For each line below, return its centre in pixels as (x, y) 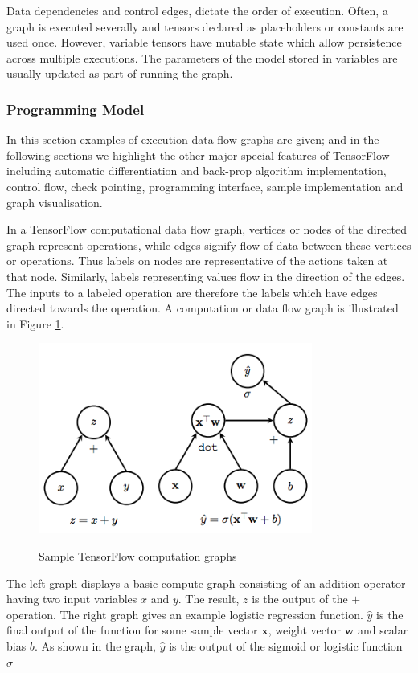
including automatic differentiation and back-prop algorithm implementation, (197, 171)
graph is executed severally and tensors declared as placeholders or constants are (205, 26)
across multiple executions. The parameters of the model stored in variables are (202, 57)
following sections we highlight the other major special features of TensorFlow (198, 155)
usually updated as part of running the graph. (120, 73)
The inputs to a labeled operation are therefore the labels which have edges (192, 292)
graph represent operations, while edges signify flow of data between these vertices (209, 245)
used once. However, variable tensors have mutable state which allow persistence (204, 42)
